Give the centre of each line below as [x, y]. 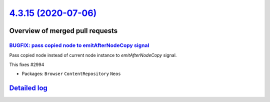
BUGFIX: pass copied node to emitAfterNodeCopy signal [79, 45]
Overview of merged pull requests [63, 31]
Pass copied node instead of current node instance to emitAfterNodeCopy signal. [93, 55]
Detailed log [28, 88]
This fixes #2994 [27, 64]
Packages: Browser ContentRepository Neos [71, 74]
